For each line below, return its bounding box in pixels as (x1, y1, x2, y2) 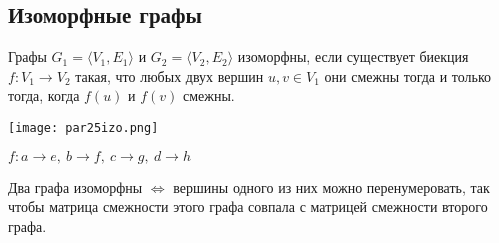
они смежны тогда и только (324, 65, 492, 86)
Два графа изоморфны (8, 176, 143, 197)
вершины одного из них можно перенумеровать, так (173, 176, 490, 197)
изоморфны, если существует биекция (237, 46, 469, 67)
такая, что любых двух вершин (75, 65, 264, 86)
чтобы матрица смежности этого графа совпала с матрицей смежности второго (8, 196, 488, 217)
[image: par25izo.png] (8, 120, 159, 135)
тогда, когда (8, 85, 80, 106)
